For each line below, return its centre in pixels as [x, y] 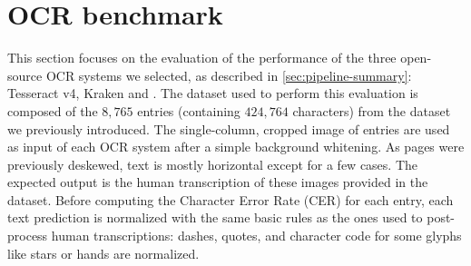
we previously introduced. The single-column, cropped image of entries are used [229, 128]
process [28, 236]
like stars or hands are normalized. [103, 253]
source [25, 75]
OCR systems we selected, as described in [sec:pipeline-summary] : [229, 75]
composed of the [53, 110]
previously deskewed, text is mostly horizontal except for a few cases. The [213, 164]
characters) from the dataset [372, 110]
